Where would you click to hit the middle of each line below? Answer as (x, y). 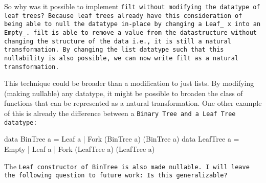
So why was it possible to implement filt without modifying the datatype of (132, 6)
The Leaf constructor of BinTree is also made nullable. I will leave (127, 166)
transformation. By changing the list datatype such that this (114, 50)
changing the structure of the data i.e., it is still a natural (118, 41)
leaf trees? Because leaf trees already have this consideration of (123, 16)
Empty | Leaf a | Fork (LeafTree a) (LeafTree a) (80, 148)
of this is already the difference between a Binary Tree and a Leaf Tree (120, 113)
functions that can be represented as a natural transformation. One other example (133, 103)
